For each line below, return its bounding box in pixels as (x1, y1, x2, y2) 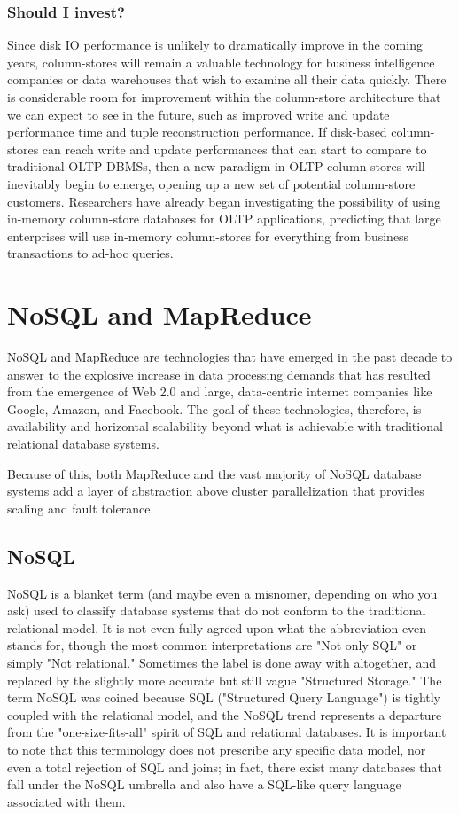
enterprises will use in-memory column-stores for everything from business (7, 226, 409, 245)
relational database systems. (7, 434, 159, 453)
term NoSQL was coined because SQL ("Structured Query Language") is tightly (7, 688, 441, 707)
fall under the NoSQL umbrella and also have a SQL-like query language (7, 775, 401, 794)
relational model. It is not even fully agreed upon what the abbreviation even (7, 618, 427, 637)
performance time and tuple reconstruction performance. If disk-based (7, 122, 387, 141)
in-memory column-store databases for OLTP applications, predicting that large (7, 209, 441, 228)
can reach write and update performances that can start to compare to (42, 139, 427, 158)
